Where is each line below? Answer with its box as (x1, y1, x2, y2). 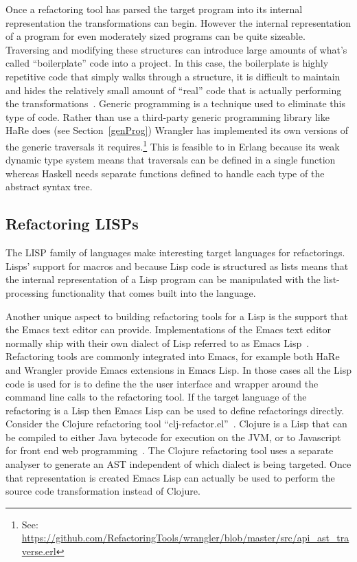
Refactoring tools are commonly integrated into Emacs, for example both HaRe (5, 349, 340, 363)
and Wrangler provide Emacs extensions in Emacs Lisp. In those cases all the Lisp (5, 362, 352, 376)
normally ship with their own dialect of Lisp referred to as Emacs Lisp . (5, 335, 310, 350)
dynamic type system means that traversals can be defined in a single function (5, 153, 336, 167)
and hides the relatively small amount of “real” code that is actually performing (5, 82, 342, 97)
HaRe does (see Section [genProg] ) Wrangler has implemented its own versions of (5, 123, 349, 137)
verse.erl (21, 544, 56, 559)
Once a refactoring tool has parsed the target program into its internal (5, 2, 303, 16)
